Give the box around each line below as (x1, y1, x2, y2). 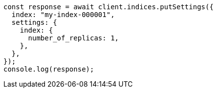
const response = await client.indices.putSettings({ (3, 3, 214, 11)
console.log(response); (3, 65, 94, 73)
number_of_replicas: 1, (28, 34, 119, 42)
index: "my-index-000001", (11, 11, 115, 18)
